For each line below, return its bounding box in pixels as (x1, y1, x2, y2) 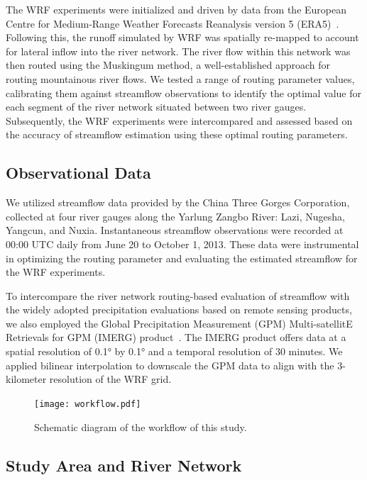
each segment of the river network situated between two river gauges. (6, 99, 307, 114)
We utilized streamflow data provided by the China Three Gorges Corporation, (6, 195, 350, 210)
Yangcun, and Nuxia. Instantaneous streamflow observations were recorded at (6, 223, 344, 238)
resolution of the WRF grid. (49, 372, 172, 386)
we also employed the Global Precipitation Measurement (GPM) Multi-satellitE (6, 316, 353, 330)
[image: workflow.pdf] (34, 398, 141, 409)
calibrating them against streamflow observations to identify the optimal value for (6, 85, 361, 100)
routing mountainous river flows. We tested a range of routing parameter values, (6, 71, 355, 86)
